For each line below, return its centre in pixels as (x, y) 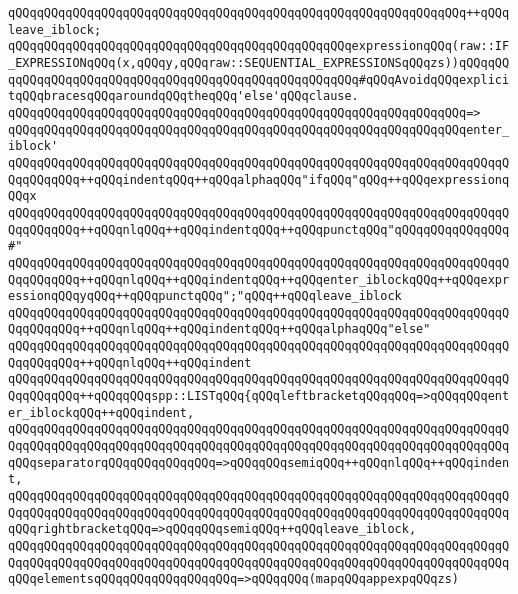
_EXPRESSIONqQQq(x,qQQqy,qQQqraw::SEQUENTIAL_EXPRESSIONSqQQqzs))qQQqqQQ (259, 62)
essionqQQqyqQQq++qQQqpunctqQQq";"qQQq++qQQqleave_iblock (205, 296)
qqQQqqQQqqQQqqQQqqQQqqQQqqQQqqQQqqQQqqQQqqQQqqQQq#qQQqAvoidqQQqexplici (259, 79)
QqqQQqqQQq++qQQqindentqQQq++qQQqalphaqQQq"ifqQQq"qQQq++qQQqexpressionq (259, 179)
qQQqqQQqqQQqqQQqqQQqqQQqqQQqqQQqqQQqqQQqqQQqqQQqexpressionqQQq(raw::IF (259, 46)
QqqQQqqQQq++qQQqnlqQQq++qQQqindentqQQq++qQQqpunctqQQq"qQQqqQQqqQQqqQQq (259, 229)
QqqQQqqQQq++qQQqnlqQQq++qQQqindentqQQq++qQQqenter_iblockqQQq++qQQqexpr (259, 279)
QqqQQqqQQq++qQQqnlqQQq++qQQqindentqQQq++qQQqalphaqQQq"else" (219, 329)
